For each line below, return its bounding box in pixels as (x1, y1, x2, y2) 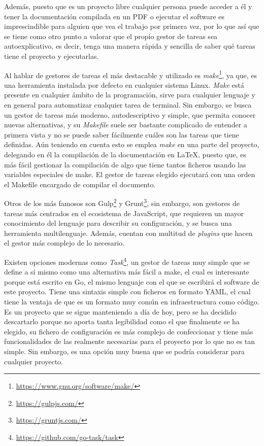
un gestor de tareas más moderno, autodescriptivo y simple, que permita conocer (4, 109, 256, 120)
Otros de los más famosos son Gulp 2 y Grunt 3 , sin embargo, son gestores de (4, 196, 240, 208)
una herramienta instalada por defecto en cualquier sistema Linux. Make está (4, 79, 244, 90)
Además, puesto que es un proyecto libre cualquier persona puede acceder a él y (4, 1, 252, 11)
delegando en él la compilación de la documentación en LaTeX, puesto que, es (4, 149, 246, 159)
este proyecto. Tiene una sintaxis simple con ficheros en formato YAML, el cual (4, 286, 251, 297)
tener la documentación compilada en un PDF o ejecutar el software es (4, 11, 225, 21)
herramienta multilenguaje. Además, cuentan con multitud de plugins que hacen (4, 227, 253, 238)
